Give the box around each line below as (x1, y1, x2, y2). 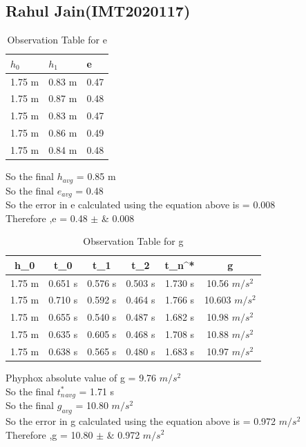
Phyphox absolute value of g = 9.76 (6, 370, 157, 385)
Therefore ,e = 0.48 (6, 210, 88, 225)
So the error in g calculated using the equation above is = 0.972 (6, 413, 276, 428)
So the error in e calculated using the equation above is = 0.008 (6, 197, 276, 212)
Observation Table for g (83, 234, 184, 248)
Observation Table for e (7, 32, 107, 47)
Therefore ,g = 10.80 (6, 427, 93, 441)
